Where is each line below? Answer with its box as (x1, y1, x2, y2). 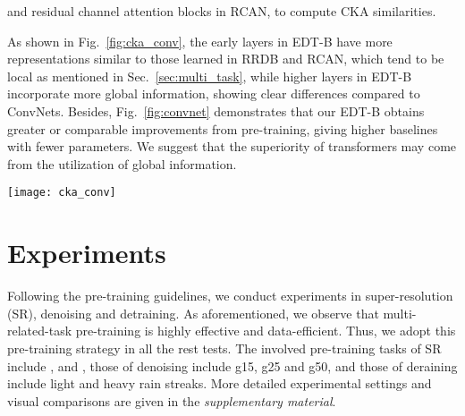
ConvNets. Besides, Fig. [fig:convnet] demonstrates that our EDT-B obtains (7, 101, 425, 120)
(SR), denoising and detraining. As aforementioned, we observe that (7, 303, 379, 322)
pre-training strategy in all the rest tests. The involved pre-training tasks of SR (7, 338, 442, 357)
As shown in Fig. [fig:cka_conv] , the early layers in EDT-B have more (7, 31, 393, 50)
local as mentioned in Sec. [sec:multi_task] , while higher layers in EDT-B (7, 66, 412, 85)
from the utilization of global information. (7, 154, 237, 173)
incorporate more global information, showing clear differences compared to (7, 84, 420, 103)
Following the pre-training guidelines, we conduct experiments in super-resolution (7, 286, 453, 305)
